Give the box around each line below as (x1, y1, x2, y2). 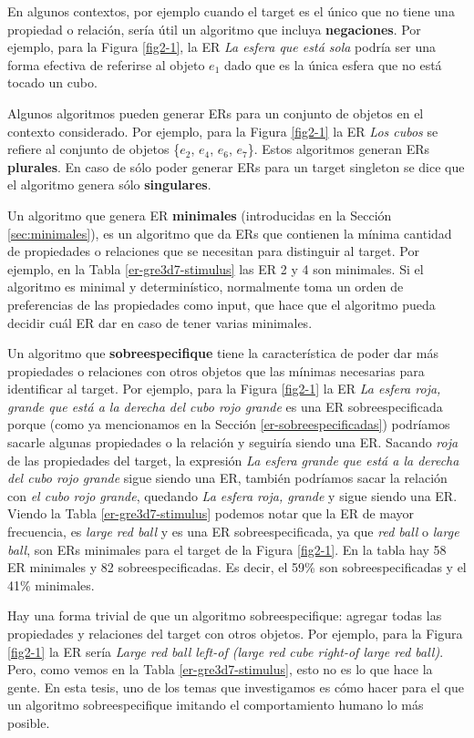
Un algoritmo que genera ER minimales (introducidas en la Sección (7, 205, 392, 224)
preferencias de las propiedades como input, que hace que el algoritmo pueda (7, 294, 436, 313)
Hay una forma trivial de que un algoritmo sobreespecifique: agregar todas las (7, 606, 442, 625)
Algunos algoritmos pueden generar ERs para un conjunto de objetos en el (7, 103, 424, 122)
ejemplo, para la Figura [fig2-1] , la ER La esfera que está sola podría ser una (7, 37, 436, 56)
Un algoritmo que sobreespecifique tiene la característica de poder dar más (7, 343, 438, 363)
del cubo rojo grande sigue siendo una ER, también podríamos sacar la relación (7, 468, 448, 487)
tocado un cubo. (7, 73, 98, 92)
